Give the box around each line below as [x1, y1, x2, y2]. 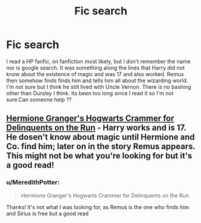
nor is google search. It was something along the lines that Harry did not [6, 64, 185, 71]
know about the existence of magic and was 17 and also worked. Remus [6, 70, 184, 77]
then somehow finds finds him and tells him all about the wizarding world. [6, 77, 188, 84]
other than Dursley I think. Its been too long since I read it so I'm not [6, 89, 174, 97]
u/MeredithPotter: [6, 178, 60, 186]
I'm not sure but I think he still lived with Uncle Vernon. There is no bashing [6, 83, 191, 91]
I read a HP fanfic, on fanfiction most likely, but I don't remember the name [6, 58, 191, 65]
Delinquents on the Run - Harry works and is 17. [6, 123, 187, 133]
